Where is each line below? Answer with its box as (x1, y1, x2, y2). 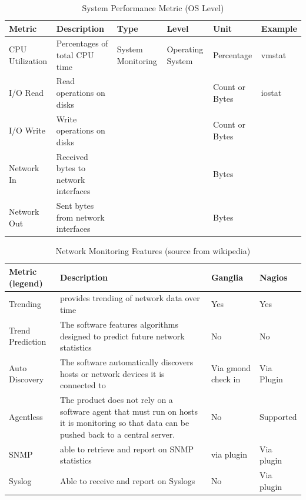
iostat (261, 86, 282, 99)
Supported (259, 411, 297, 423)
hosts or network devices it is (59, 367, 165, 379)
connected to (59, 379, 106, 391)
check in (211, 373, 241, 385)
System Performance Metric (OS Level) (82, 2, 224, 14)
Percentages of (56, 37, 108, 49)
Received (56, 150, 88, 162)
